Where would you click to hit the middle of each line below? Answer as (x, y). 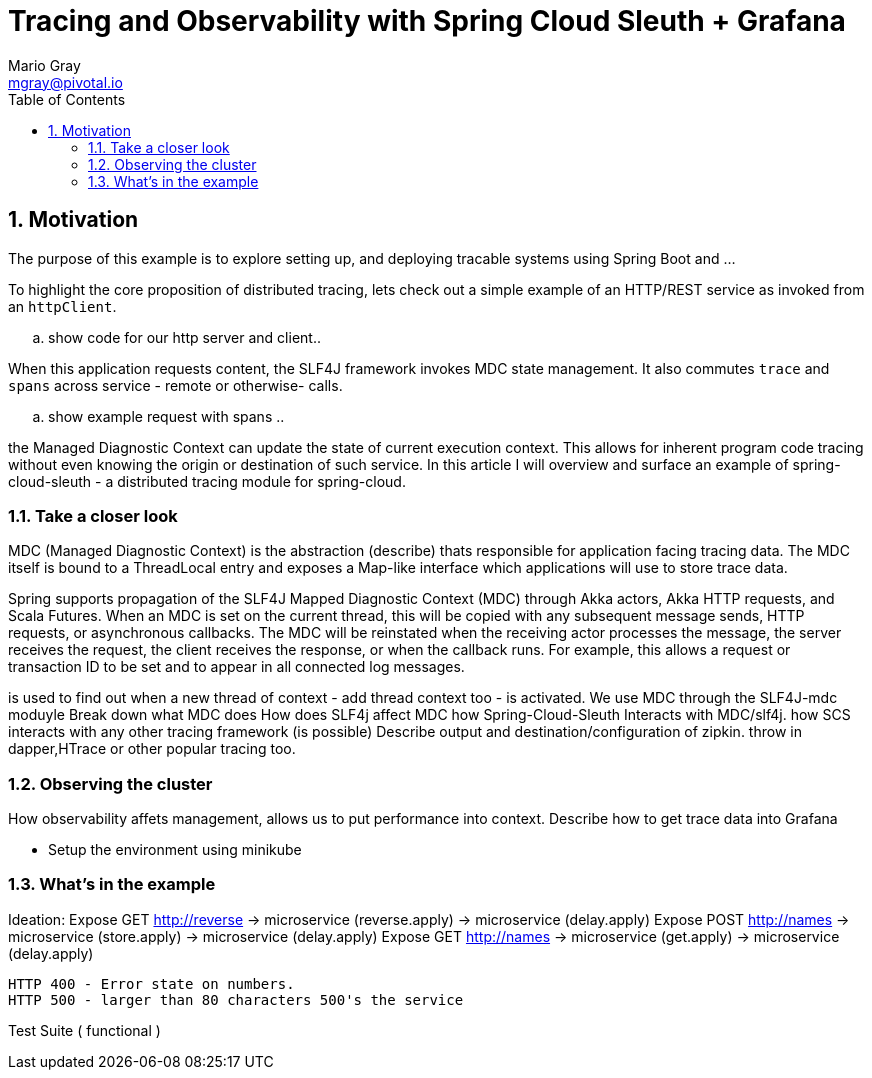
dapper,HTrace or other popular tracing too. (152, 749)
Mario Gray (44, 65)
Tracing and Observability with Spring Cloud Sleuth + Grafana (427, 21)
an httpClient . (62, 306)
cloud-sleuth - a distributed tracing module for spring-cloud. (207, 481)
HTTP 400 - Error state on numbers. (151, 983)
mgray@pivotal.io (65, 82)
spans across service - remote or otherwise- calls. (175, 385)
